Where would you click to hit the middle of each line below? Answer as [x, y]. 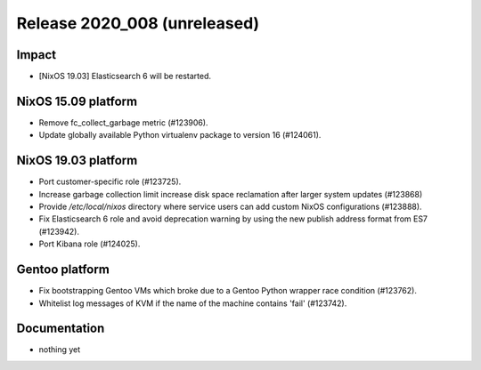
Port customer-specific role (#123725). [110, 181]
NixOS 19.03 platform [77, 161]
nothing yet [60, 350]
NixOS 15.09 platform [77, 101]
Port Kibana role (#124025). [90, 244]
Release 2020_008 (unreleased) [138, 23]
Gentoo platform [63, 270]
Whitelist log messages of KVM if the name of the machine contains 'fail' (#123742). [193, 303]
